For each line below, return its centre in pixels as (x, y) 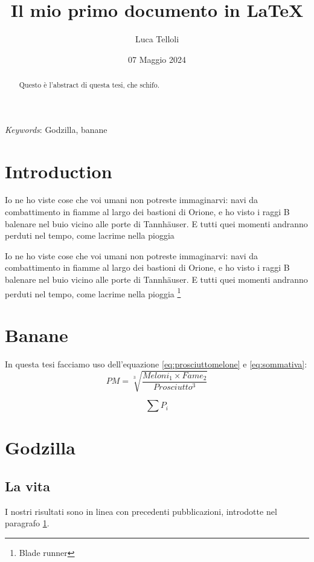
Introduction (59, 171)
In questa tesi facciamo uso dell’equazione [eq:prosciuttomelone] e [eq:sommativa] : (156, 364)
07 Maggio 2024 (157, 59)
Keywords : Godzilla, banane (56, 129)
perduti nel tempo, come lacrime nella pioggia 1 (93, 292)
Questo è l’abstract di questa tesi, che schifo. (89, 85)
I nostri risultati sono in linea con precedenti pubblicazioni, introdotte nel (141, 511)
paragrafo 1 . (27, 523)
